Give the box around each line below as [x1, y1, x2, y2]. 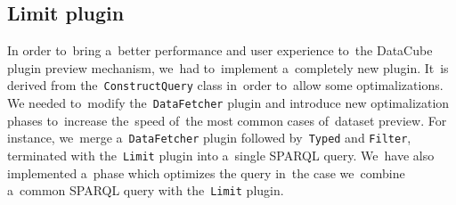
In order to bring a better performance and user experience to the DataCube [7, 41, 433, 60]
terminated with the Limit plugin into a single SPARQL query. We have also [7, 145, 435, 164]
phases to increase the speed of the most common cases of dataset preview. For [7, 111, 447, 129]
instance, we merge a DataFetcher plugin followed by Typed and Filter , [7, 128, 411, 147]
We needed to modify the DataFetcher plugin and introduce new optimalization [7, 94, 450, 112]
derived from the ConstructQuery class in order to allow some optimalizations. [7, 76, 444, 94]
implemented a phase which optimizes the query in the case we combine [7, 163, 405, 182]
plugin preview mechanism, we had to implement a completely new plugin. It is [7, 58, 449, 77]
